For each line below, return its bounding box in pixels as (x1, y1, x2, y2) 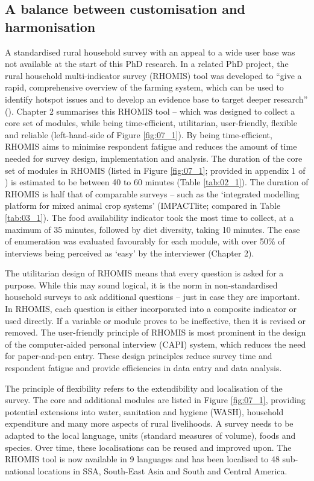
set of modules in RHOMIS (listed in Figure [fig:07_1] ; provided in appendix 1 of (5, 164, 306, 176)
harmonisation (5, 17, 96, 36)
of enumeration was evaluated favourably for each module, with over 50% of (5, 235, 285, 247)
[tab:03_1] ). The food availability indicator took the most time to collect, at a (5, 211, 294, 223)
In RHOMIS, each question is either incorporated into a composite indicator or (5, 302, 297, 315)
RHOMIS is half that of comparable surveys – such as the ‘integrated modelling (5, 187, 300, 200)
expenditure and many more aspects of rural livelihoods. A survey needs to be (5, 417, 294, 430)
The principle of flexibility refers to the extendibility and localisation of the (5, 381, 283, 394)
